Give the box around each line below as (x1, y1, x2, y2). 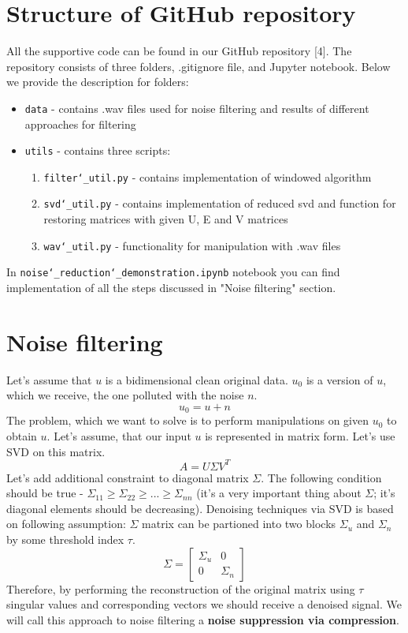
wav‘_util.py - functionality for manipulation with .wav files (43, 237, 341, 253)
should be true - (6, 485, 83, 501)
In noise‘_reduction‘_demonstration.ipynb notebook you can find (6, 264, 340, 280)
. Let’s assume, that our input (46, 427, 191, 444)
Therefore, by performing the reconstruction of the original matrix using (6, 580, 355, 597)
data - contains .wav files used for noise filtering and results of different (24, 99, 369, 116)
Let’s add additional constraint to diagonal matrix (6, 469, 249, 485)
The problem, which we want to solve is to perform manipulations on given (6, 412, 369, 429)
